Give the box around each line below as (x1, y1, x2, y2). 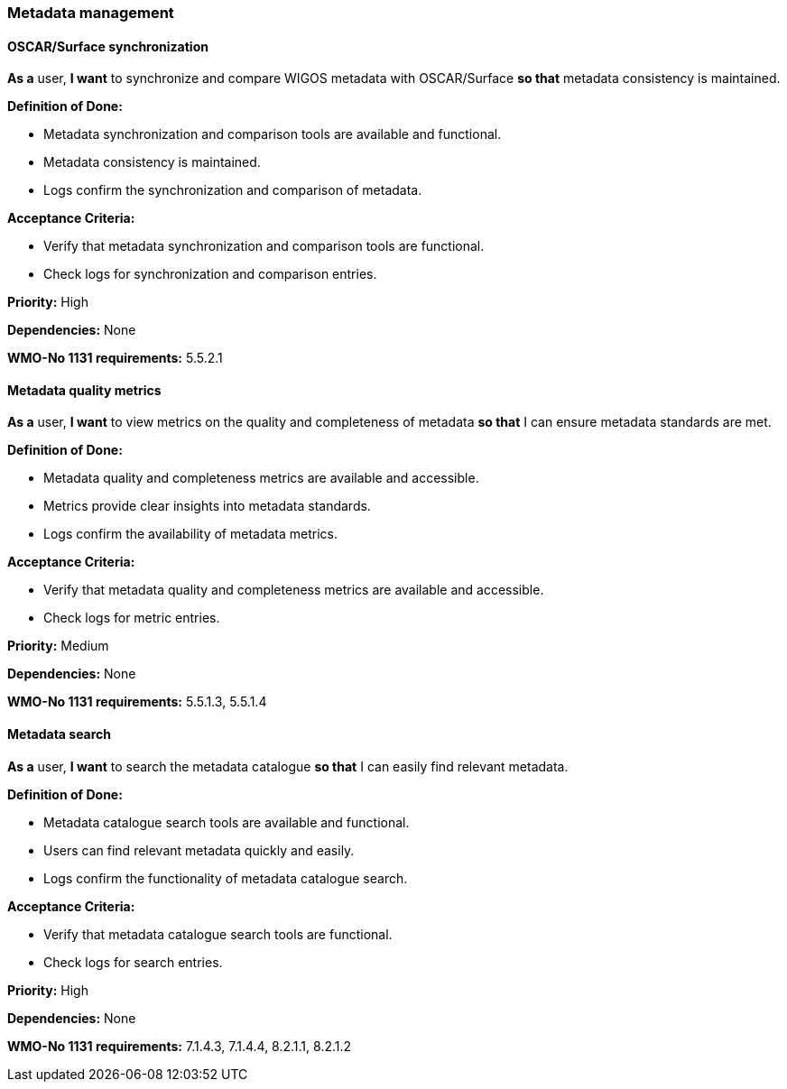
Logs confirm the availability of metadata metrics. (43, 526, 338, 542)
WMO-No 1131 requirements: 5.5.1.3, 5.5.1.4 (7, 694, 267, 710)
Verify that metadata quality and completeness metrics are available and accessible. (43, 582, 544, 598)
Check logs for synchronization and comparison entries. (43, 266, 377, 282)
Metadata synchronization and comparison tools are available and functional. (43, 126, 502, 143)
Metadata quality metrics (7, 382, 162, 398)
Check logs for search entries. (43, 954, 223, 970)
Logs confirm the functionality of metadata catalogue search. (43, 870, 408, 886)
